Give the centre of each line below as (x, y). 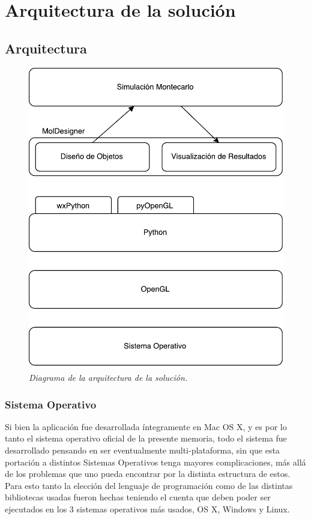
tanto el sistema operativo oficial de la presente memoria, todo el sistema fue (146, 438)
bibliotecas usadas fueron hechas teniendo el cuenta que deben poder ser (138, 497)
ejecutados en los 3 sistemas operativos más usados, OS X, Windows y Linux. (147, 509)
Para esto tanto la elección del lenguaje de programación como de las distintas (149, 485)
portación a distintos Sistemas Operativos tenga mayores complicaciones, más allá (155, 462)
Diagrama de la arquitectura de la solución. (108, 378)
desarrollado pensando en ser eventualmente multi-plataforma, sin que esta (142, 450)
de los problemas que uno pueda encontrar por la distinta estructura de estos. (148, 474)
